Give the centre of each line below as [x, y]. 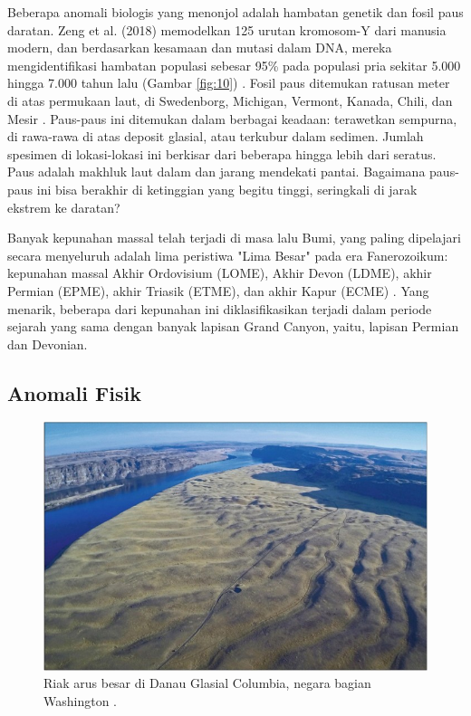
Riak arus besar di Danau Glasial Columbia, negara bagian [207, 683]
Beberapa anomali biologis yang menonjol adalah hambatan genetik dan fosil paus [235, 12]
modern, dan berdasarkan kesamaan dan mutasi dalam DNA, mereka [200, 48]
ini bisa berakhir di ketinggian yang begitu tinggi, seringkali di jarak [227, 189]
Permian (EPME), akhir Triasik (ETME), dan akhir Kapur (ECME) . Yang [218, 290]
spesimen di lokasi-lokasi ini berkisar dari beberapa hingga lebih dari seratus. [222, 153]
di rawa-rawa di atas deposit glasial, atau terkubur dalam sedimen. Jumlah [216, 136]
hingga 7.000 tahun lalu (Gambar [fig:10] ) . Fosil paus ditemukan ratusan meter [229, 83]
